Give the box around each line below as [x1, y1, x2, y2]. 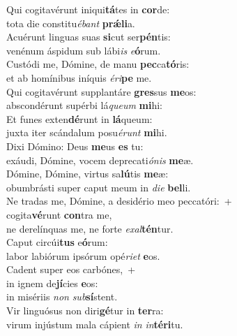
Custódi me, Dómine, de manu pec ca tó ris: [6, 57, 190, 71]
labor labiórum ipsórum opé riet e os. [6, 248, 160, 263]
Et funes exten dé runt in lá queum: [6, 111, 153, 126]
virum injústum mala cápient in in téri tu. [6, 316, 183, 331]
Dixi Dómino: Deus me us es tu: [6, 138, 144, 153]
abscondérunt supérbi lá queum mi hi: [6, 98, 162, 112]
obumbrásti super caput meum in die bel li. [6, 180, 191, 194]
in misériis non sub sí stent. [6, 289, 118, 304]
